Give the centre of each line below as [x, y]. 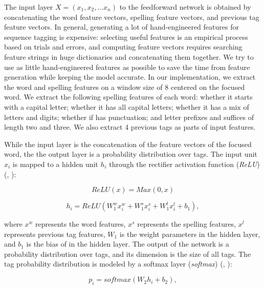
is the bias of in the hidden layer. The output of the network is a [128, 244]
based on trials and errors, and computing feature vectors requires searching [123, 47]
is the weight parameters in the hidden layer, [190, 234]
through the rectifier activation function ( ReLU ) [184, 164]
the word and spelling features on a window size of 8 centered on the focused [125, 87]
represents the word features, [80, 224]
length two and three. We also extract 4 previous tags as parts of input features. [130, 127]
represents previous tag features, [55, 234]
